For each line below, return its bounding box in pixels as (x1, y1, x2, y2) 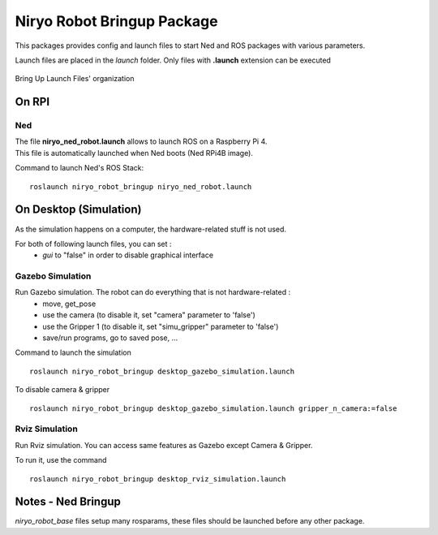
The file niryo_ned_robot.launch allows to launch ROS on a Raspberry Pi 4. (15, 136, 268, 146)
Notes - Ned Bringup (15, 495, 122, 509)
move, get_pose (42, 299, 97, 308)
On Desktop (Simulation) (15, 203, 142, 217)
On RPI (15, 95, 50, 109)
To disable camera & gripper (15, 385, 109, 395)
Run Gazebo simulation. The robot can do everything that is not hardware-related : (15, 287, 291, 297)
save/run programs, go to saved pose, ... (42, 333, 178, 343)
